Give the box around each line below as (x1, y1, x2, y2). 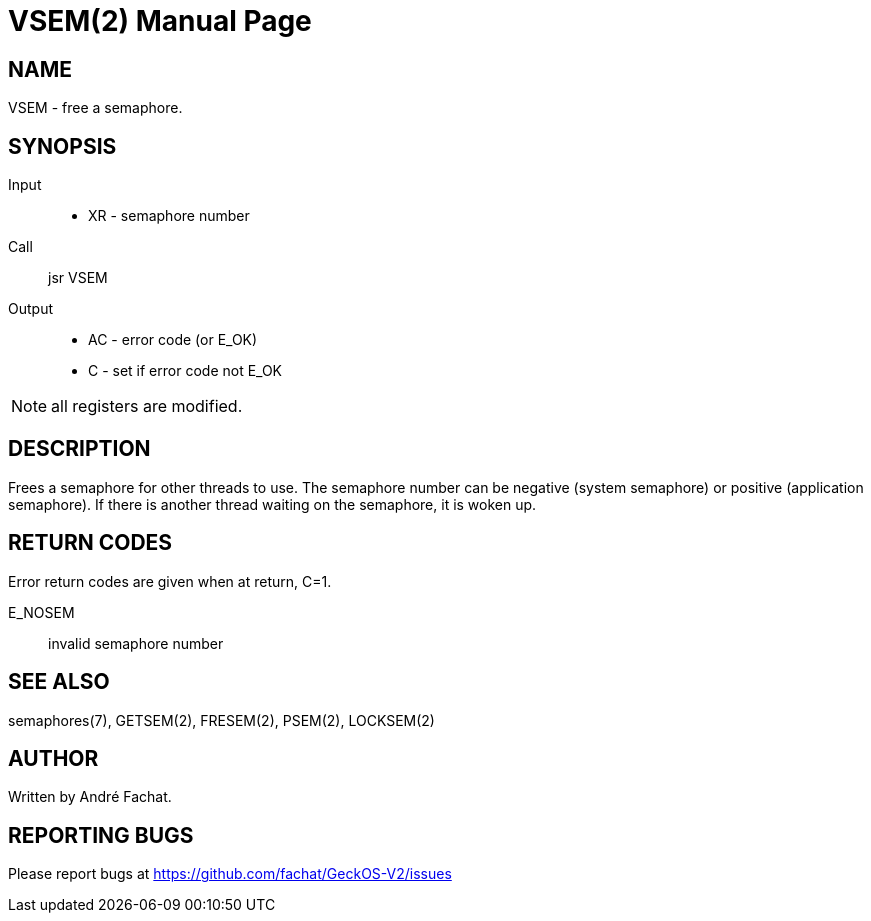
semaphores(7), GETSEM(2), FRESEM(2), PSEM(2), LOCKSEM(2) (8, 711, 435, 729)
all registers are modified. (51, 396, 243, 417)
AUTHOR (8, 745, 99, 771)
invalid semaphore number (48, 634, 224, 652)
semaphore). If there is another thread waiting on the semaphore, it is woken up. (8, 495, 537, 513)
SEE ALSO (8, 669, 110, 695)
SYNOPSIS (8, 133, 117, 159)
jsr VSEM (48, 269, 108, 287)
